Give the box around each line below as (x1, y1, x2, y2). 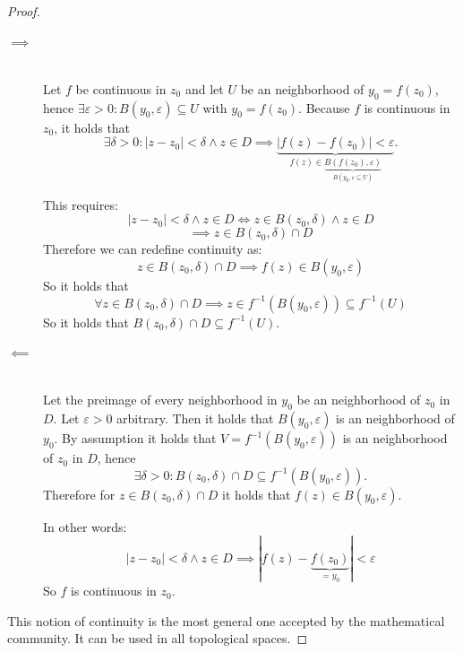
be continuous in (75, 79, 167, 98)
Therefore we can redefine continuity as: (43, 239, 262, 258)
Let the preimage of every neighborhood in (43, 390, 278, 409)
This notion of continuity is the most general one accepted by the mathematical (7, 611, 445, 630)
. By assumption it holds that (54, 429, 217, 448)
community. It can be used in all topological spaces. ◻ (7, 629, 308, 648)
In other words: (43, 517, 127, 535)
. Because (298, 98, 350, 117)
